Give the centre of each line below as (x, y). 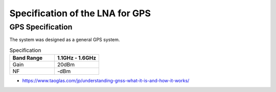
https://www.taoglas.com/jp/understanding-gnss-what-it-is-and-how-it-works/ (106, 81)
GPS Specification (41, 27)
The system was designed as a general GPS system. (65, 40)
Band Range (28, 58)
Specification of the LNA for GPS (80, 13)
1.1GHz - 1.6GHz (77, 58)
